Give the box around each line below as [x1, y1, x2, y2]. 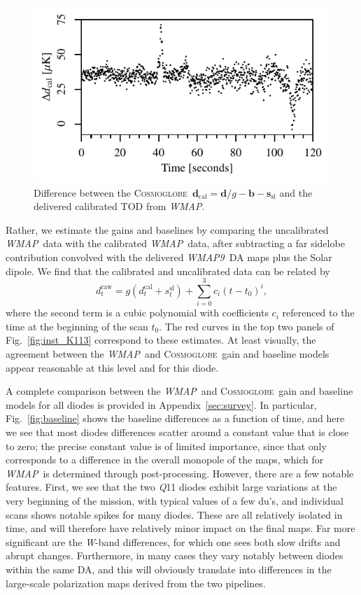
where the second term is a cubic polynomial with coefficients [6, 305, 269, 320]
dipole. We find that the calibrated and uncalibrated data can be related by [6, 263, 330, 278]
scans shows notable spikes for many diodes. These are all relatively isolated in [6, 507, 343, 521]
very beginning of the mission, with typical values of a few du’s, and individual [6, 493, 344, 507]
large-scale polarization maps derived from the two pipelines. [6, 575, 266, 590]
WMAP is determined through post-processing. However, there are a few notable [6, 465, 354, 480]
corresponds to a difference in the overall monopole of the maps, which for [6, 452, 324, 467]
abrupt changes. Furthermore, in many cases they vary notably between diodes [6, 548, 344, 563]
